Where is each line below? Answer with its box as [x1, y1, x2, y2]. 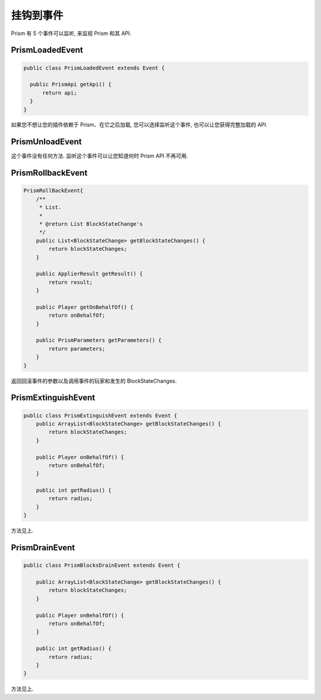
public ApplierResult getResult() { [36, 270, 143, 278]
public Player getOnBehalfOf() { [36, 304, 134, 310]
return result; [48, 279, 93, 285]
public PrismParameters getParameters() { [36, 337, 162, 344]
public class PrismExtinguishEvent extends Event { [23, 412, 178, 419]
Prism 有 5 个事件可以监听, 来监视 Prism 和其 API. [11, 30, 132, 37]
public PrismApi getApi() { [30, 81, 112, 88]
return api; [42, 89, 77, 96]
